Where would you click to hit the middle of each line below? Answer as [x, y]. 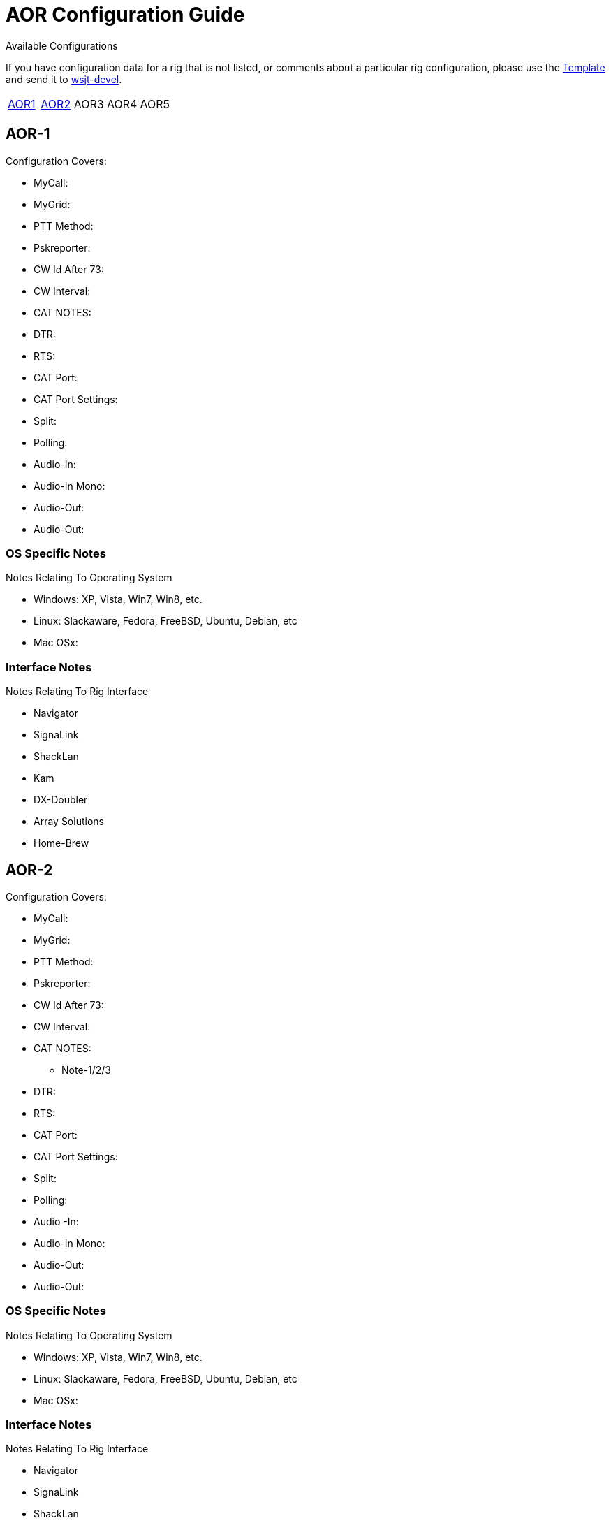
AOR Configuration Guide [125, 15]
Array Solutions [69, 822]
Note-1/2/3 [86, 1070]
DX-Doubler [61, 800]
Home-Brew [61, 843]
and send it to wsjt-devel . [64, 79]
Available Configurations [62, 45]
